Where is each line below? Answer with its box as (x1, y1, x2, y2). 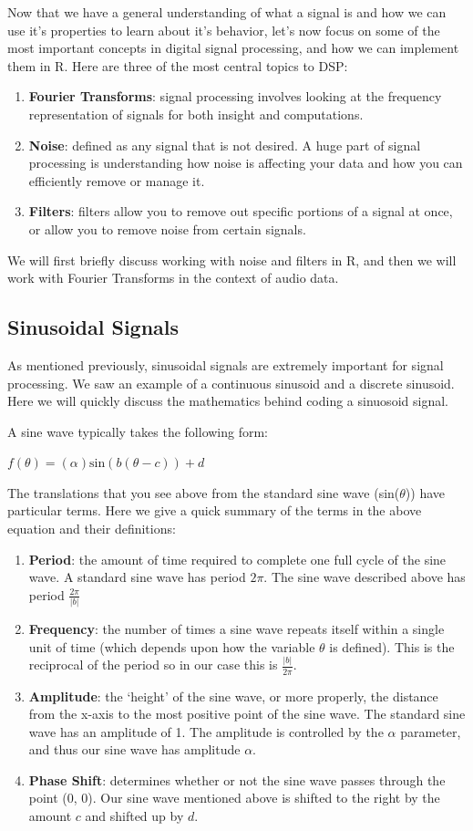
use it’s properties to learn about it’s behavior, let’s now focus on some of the (7, 20, 440, 39)
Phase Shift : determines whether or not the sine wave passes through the (28, 770, 446, 789)
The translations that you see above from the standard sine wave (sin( (7, 483, 400, 502)
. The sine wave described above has (263, 567, 466, 587)
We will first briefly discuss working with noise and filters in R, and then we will (7, 250, 457, 269)
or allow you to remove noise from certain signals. (28, 219, 306, 238)
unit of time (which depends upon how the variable (28, 637, 315, 656)
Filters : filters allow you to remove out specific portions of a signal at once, (28, 202, 453, 221)
